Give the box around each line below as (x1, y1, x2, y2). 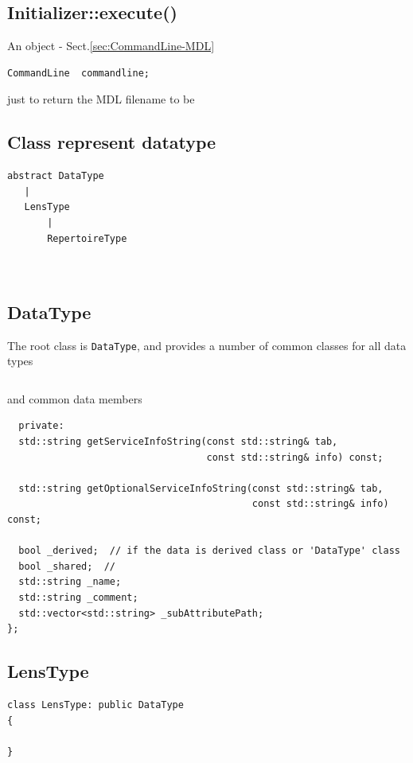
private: (18, 420, 64, 432)
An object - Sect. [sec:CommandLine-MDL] (7, 37, 215, 54)
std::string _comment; (18, 591, 138, 603)
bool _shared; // (18, 560, 116, 572)
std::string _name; (18, 576, 122, 588)
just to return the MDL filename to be (7, 91, 195, 107)
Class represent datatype (7, 130, 216, 154)
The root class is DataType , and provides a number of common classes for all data (7, 337, 407, 353)
